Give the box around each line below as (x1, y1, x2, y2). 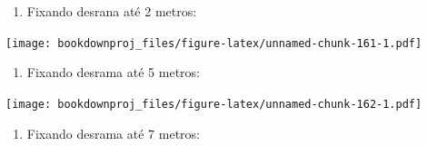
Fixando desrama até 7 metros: (26, 123, 200, 142)
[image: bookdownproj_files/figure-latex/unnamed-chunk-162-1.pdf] (5, 97, 422, 111)
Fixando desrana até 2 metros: (26, 2, 197, 20)
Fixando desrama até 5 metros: (26, 63, 200, 82)
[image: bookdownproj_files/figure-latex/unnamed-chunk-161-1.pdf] (5, 36, 422, 50)
